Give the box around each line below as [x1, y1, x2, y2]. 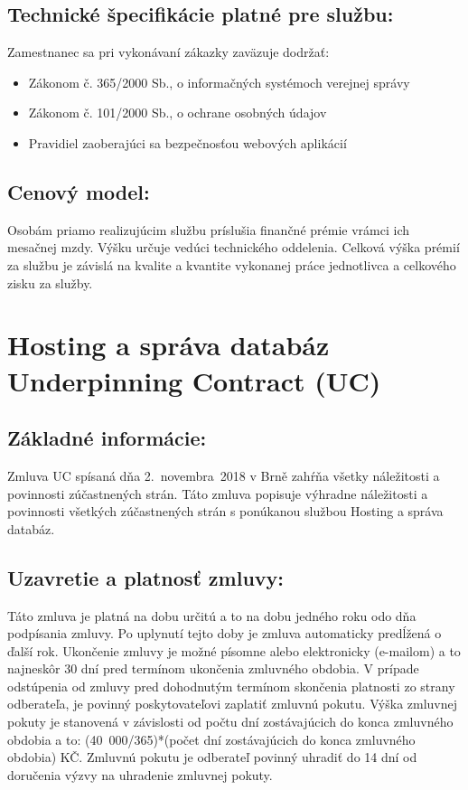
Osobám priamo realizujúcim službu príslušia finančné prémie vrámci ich [7, 220, 410, 239]
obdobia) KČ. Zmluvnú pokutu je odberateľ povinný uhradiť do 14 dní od [7, 748, 417, 766]
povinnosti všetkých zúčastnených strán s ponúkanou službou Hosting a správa [7, 502, 444, 521]
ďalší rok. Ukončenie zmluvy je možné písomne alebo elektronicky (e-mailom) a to [7, 641, 461, 660]
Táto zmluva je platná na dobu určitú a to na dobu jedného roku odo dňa [7, 606, 417, 625]
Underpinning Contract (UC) [7, 362, 381, 399]
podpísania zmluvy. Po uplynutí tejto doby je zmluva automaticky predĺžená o [7, 624, 442, 643]
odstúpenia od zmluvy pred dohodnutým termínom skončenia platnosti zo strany [7, 676, 455, 695]
